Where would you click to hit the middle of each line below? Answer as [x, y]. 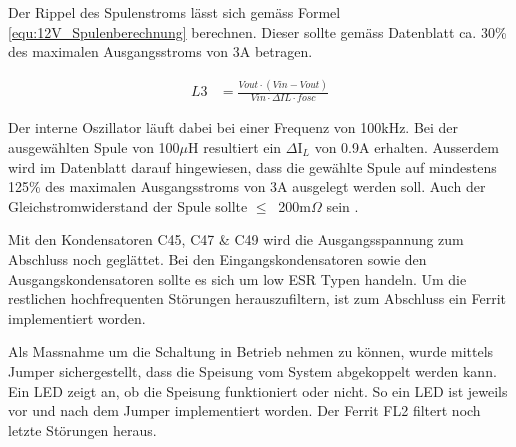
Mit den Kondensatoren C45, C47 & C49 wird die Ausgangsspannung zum [236, 239]
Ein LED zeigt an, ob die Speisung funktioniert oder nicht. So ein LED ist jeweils [258, 390]
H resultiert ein [235, 147]
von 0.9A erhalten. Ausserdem [406, 147]
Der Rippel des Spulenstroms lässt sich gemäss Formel [174, 12]
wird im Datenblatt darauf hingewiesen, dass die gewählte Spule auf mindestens [252, 166]
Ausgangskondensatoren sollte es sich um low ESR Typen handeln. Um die [237, 278]
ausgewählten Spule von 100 [94, 147]
